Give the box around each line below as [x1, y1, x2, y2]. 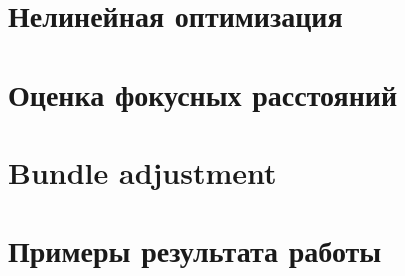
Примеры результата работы [8, 230, 382, 271]
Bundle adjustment [8, 151, 277, 192]
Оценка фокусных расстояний [8, 73, 398, 114]
